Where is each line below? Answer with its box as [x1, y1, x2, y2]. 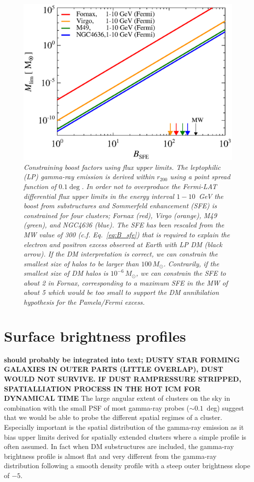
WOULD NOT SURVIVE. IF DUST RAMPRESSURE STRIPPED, [4, 373, 241, 384]
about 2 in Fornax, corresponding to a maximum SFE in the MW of [24, 277, 228, 288]
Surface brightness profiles [4, 325, 186, 346]
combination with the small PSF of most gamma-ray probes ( [4, 402, 190, 413]
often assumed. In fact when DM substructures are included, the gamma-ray [4, 441, 234, 451]
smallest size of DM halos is [24, 268, 109, 278]
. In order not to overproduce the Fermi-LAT [82, 181, 217, 191]
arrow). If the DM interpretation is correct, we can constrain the [24, 249, 218, 259]
